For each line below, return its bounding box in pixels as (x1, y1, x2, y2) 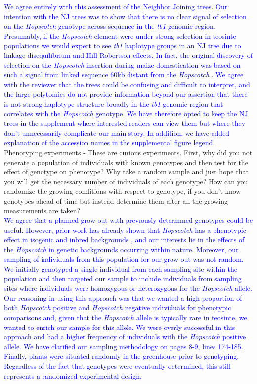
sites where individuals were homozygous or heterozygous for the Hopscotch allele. (4, 283, 252, 293)
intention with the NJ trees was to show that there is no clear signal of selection (4, 11, 247, 21)
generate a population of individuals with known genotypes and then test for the (4, 157, 248, 167)
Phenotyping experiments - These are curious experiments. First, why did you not (4, 147, 253, 157)
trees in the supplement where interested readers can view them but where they (4, 118, 246, 128)
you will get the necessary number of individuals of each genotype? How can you (4, 176, 248, 186)
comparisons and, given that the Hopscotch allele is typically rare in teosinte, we (4, 312, 247, 322)
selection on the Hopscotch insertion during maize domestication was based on (4, 59, 241, 70)
